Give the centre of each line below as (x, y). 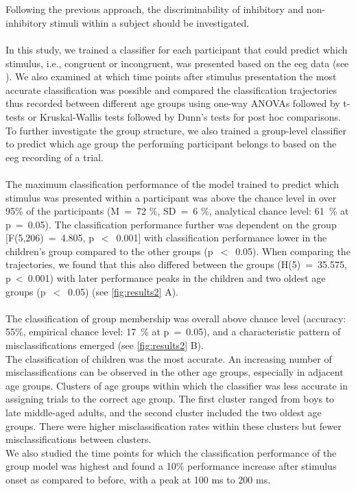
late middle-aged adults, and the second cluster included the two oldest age (164, 412)
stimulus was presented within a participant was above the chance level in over (171, 197)
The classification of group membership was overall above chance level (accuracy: (176, 318)
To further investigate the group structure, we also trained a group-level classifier (176, 130)
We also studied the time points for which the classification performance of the (171, 452)
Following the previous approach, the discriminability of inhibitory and (155, 9)
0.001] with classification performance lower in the (222, 238)
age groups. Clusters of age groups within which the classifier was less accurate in (177, 385)
